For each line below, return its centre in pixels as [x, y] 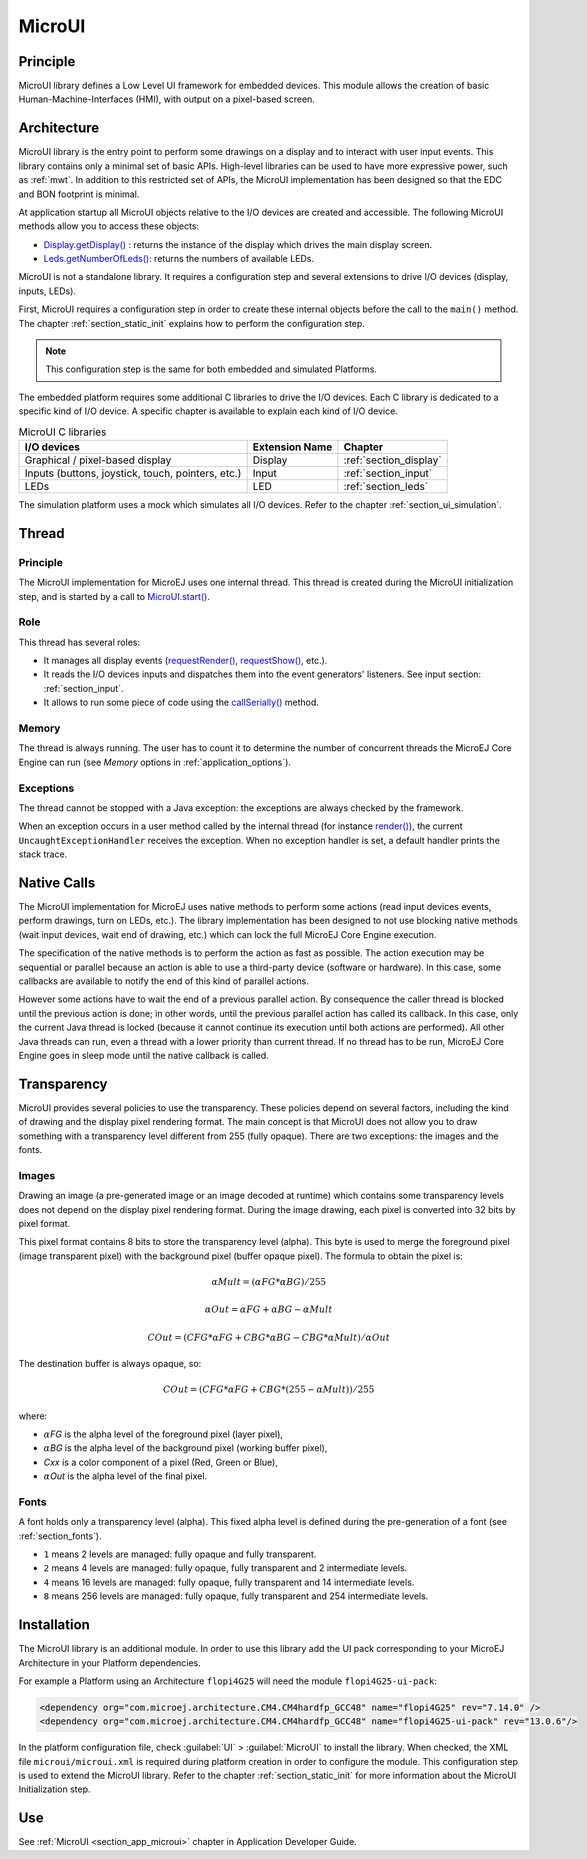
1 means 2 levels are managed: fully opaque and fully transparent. [180, 1554]
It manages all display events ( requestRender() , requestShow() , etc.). [185, 661]
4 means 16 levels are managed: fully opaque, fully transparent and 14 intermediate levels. [229, 1582]
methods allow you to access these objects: [109, 226]
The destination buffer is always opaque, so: [110, 1364]
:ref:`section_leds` [386, 486]
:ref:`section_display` [392, 460]
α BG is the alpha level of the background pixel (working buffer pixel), [185, 1448]
